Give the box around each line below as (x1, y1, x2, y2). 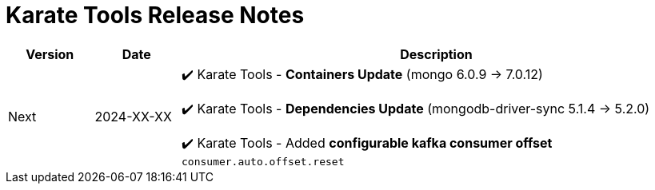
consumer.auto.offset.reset (182, 155, 345, 168)
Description (400, 46, 473, 62)
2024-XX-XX (94, 108, 172, 125)
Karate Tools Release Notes (6, 2, 305, 29)
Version (26, 46, 74, 62)
